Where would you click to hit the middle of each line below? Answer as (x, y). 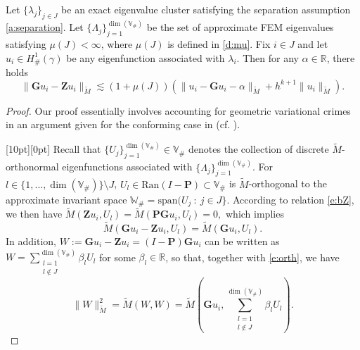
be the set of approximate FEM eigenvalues (240, 27)
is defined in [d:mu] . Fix (219, 44)
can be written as (242, 241)
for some (117, 257)
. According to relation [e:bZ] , (290, 199)
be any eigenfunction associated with (146, 57)
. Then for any (268, 57)
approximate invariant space (66, 199)
